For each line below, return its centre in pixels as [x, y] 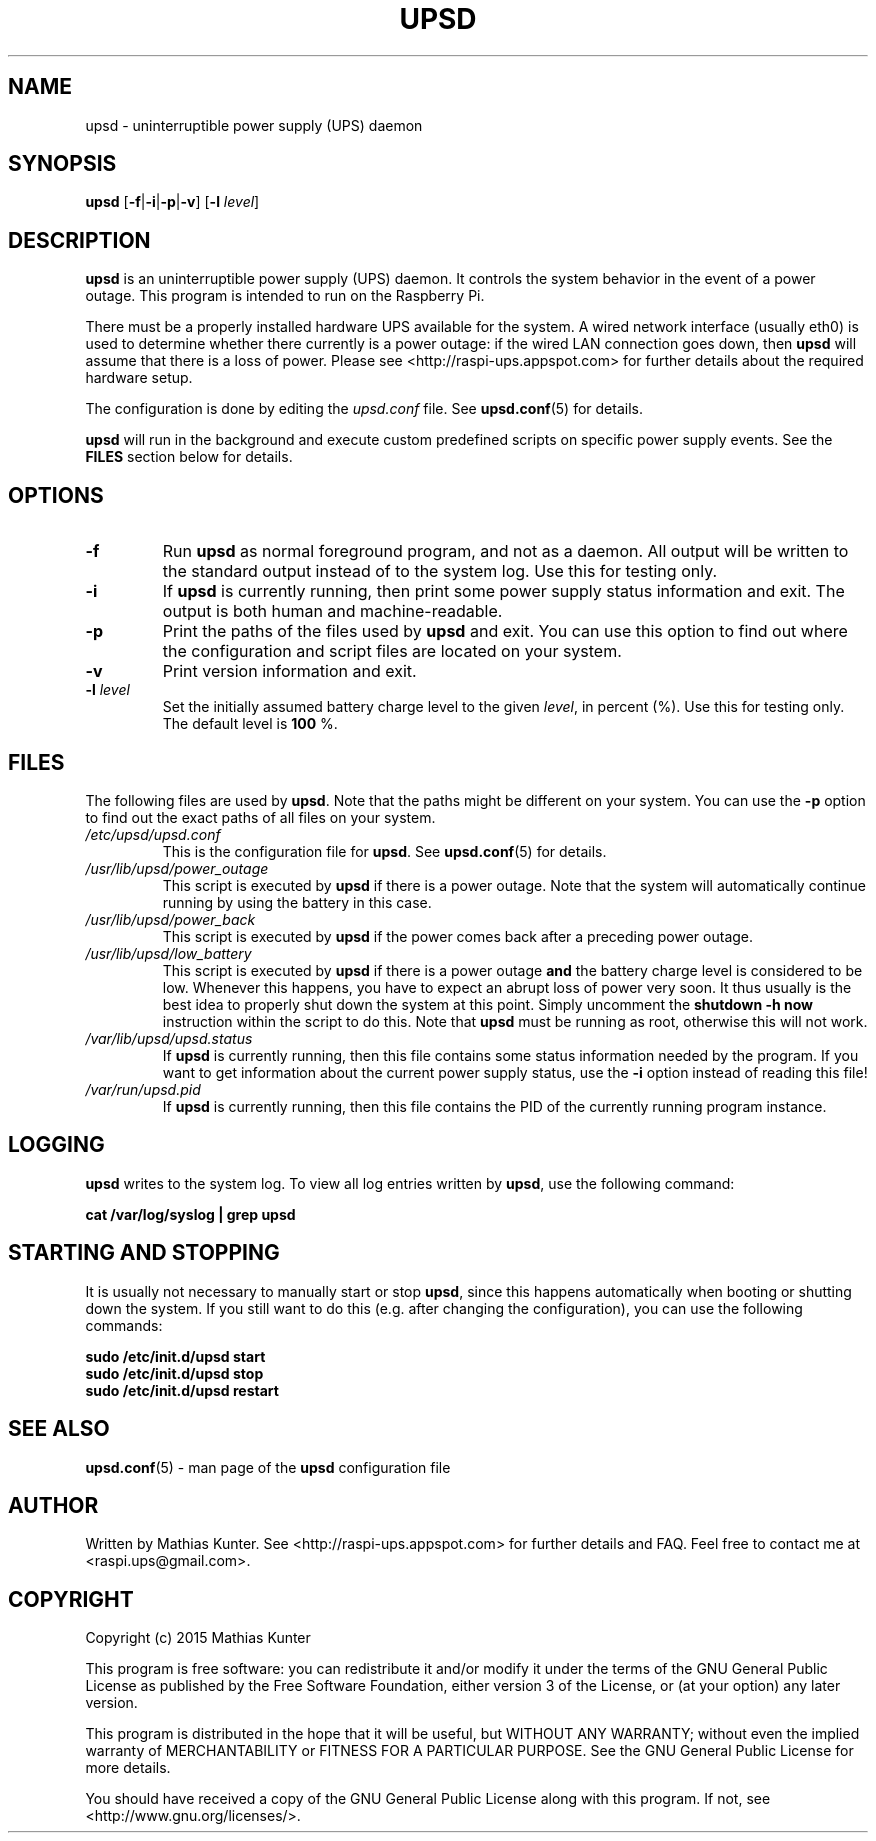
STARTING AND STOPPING [144, 1253]
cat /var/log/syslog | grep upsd [190, 1214]
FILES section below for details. [189, 457]
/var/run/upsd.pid [143, 1089]
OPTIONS [56, 495]
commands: [124, 1325]
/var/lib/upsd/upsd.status [169, 1038]
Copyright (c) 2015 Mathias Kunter [198, 1638]
